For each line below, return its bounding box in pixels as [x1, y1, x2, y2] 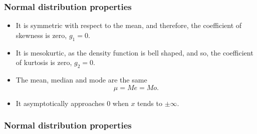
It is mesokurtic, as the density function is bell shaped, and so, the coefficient [16, 47, 253, 57]
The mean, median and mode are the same [16, 74, 147, 84]
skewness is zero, [16, 29, 67, 40]
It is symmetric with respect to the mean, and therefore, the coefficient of [16, 20, 242, 30]
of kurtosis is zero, [16, 57, 72, 67]
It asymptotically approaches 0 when [16, 97, 129, 108]
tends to [137, 97, 162, 108]
